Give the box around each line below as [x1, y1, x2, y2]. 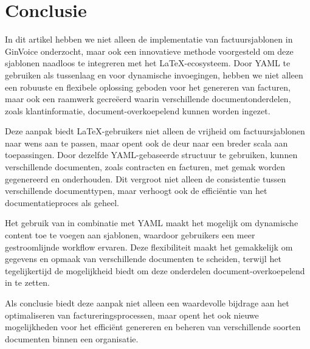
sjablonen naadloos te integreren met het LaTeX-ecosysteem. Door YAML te [5, 57, 291, 69]
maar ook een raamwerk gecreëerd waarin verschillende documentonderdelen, [5, 92, 291, 105]
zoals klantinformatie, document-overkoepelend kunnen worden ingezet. [5, 104, 270, 117]
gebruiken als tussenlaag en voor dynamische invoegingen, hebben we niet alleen [5, 68, 303, 81]
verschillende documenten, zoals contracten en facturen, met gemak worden [5, 161, 286, 173]
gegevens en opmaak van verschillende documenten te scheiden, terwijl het [5, 252, 281, 265]
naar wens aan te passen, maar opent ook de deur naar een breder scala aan [5, 136, 288, 149]
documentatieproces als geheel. [5, 196, 120, 209]
